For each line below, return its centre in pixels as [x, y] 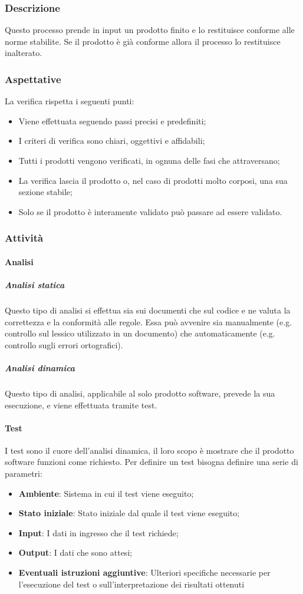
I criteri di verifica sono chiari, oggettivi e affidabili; [112, 141]
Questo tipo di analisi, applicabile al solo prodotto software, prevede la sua [140, 393]
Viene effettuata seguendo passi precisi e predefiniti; [112, 121]
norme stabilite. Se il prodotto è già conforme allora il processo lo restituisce [143, 41]
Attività [24, 238]
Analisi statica [35, 285]
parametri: [24, 473]
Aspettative [33, 79]
